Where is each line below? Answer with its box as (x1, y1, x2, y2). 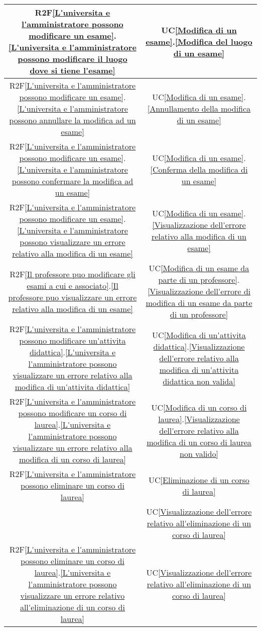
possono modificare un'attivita (19, 335, 126, 346)
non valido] (179, 447, 218, 459)
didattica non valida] (163, 375, 235, 387)
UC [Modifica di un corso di (151, 401, 247, 413)
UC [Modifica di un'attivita (152, 329, 246, 341)
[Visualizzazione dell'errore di (147, 285, 250, 297)
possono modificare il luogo (18, 53, 127, 64)
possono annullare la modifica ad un (9, 114, 136, 126)
